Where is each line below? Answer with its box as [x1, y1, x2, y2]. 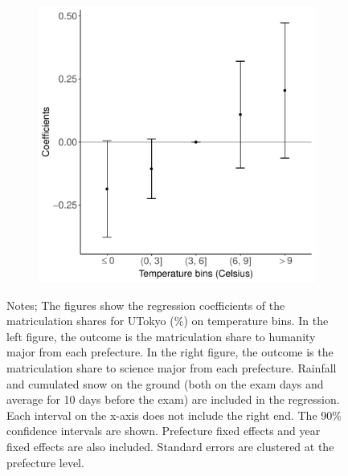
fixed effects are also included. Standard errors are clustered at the [6, 437, 334, 454]
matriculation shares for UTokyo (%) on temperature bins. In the [6, 312, 329, 329]
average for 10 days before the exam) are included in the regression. [6, 391, 340, 408]
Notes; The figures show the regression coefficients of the [6, 296, 285, 313]
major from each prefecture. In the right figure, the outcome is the [6, 344, 334, 360]
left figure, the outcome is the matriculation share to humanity [6, 328, 316, 344]
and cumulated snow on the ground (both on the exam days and [6, 375, 324, 392]
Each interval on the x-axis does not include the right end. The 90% [6, 406, 342, 423]
